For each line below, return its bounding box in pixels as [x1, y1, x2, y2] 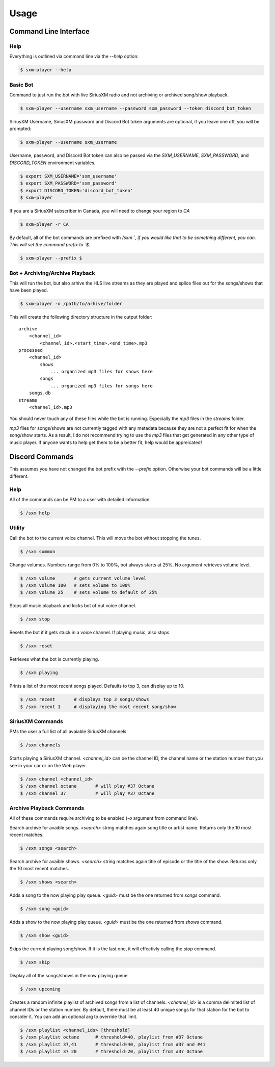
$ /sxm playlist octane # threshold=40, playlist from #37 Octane [20, 1034, 203, 1040]
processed [18, 347, 43, 353]
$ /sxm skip [20, 959, 50, 966]
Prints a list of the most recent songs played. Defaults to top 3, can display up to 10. [9, 683, 185, 689]
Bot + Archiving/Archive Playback [9, 269, 95, 276]
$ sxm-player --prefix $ [20, 255, 82, 261]
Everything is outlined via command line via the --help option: [9, 54, 139, 60]
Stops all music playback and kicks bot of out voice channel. [9, 603, 136, 609]
